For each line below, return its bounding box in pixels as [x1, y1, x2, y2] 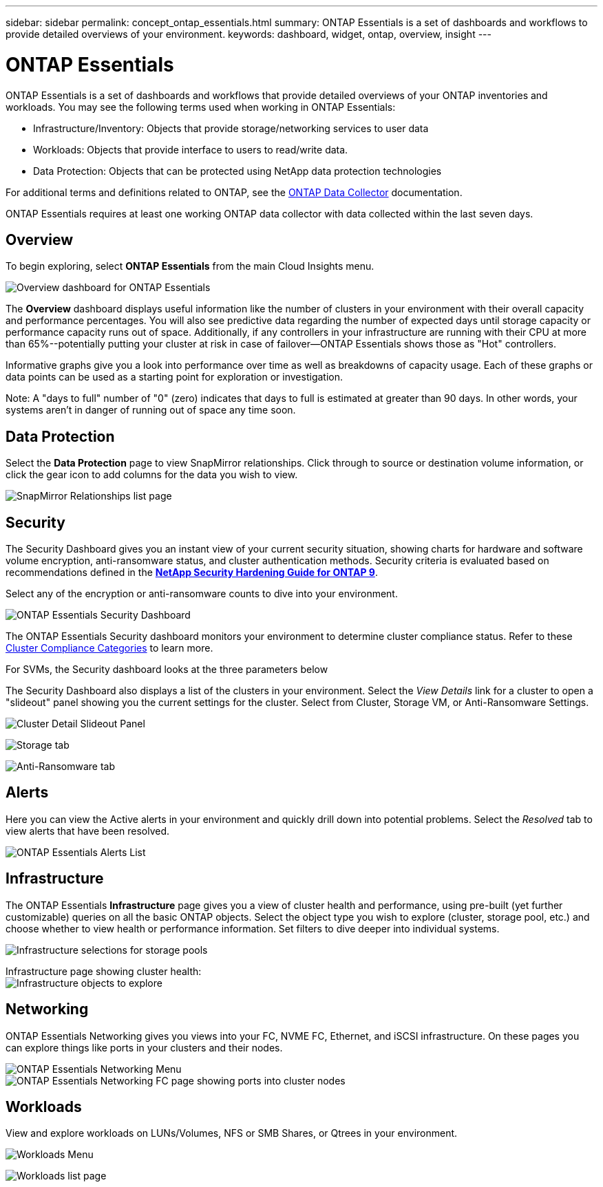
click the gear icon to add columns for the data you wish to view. [6, 469, 298, 481]
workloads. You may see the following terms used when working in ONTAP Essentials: [6, 100, 396, 113]
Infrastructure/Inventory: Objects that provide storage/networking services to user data [33, 122, 429, 134]
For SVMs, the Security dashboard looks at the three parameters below [6, 663, 328, 676]
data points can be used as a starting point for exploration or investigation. [6, 371, 343, 383]
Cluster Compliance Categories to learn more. [6, 642, 213, 654]
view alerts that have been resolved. [6, 824, 170, 837]
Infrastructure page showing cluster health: [6, 965, 202, 977]
